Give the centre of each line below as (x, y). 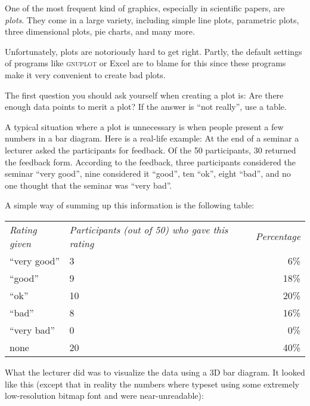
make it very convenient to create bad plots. (85, 74)
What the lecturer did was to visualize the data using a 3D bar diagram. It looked (155, 372)
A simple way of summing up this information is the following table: (130, 205)
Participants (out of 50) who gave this (149, 229)
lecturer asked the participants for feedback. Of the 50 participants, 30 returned (151, 150)
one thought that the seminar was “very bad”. (89, 185)
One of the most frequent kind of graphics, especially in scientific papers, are (145, 8)
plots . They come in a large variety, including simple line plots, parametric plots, (152, 19)
